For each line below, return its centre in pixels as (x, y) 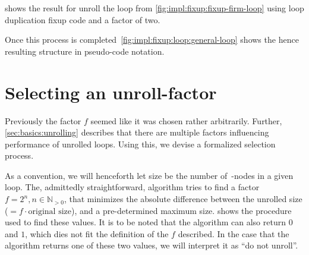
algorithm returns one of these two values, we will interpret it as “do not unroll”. (152, 245)
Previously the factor (43, 120)
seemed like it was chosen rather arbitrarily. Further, (186, 120)
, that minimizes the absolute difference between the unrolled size (183, 199)
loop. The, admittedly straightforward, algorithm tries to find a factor (132, 187)
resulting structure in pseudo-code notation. (85, 51)
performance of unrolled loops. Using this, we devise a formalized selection (140, 144)
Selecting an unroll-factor (111, 92)
